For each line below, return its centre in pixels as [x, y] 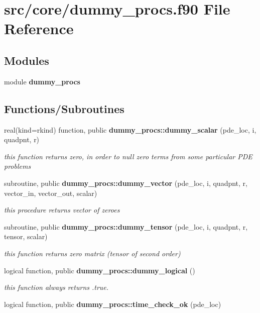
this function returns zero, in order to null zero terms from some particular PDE [128, 156]
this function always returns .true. [56, 287]
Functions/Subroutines [64, 108]
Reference [39, 28]
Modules [27, 60]
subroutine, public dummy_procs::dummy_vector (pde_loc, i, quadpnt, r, [126, 183]
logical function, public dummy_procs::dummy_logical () [100, 270]
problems [18, 166]
